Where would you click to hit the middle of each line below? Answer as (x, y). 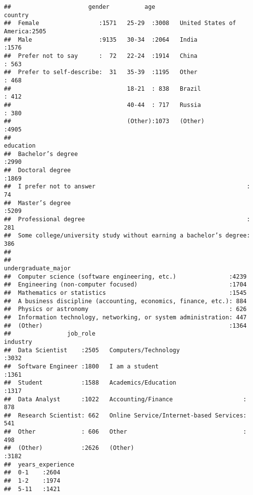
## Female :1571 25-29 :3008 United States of (120, 23)
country (16, 15)
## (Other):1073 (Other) (104, 121)
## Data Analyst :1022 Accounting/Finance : (125, 399)
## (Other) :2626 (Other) (69, 448)
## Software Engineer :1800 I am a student (81, 366)
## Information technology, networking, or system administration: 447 (125, 317)
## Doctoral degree (38, 170)
